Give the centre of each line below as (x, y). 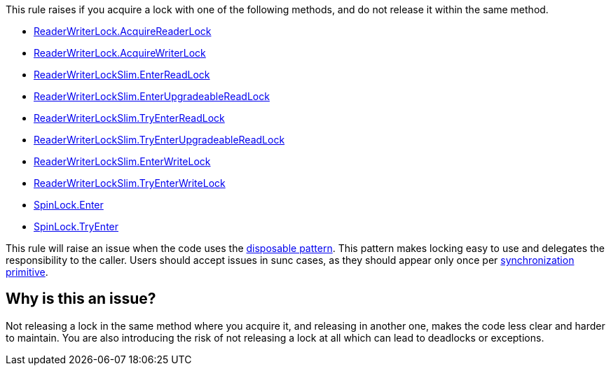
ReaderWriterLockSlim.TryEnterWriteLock (130, 183)
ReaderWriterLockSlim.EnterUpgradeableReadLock (152, 96)
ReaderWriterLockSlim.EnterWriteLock (122, 161)
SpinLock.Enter (69, 205)
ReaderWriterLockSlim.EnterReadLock (122, 75)
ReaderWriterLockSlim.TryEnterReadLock (129, 118)
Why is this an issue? (81, 299)
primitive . (27, 272)
